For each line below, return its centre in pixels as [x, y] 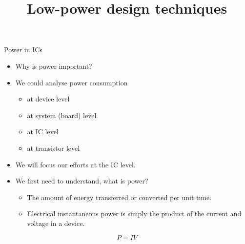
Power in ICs [23, 50]
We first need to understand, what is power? [82, 181]
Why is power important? [54, 66]
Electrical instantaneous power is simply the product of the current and [134, 213]
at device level [48, 99]
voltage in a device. [56, 223]
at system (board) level [62, 115]
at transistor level [53, 148]
